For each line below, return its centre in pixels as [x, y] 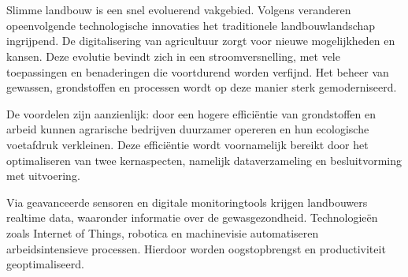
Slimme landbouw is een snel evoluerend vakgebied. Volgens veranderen [179, 10]
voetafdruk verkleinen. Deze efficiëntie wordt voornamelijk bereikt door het [187, 144]
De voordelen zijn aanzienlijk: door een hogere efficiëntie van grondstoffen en [191, 113]
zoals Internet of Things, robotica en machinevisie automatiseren [163, 232]
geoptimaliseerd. [45, 264]
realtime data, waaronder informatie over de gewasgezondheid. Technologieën [192, 217]
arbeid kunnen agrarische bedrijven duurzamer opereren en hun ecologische [188, 129]
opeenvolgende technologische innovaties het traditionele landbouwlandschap [191, 25]
